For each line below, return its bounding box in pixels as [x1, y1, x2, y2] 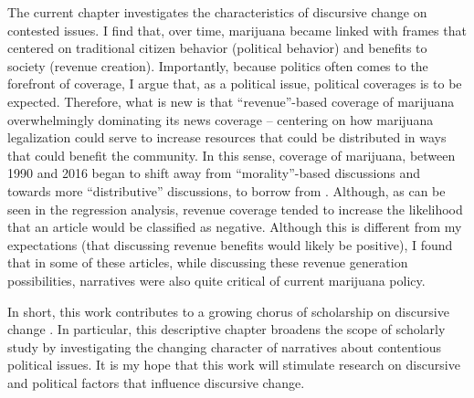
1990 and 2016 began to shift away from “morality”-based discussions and [7, 163, 421, 183]
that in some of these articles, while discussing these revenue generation [7, 253, 408, 272]
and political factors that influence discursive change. [7, 372, 305, 392]
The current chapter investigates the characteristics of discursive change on [7, 3, 427, 21]
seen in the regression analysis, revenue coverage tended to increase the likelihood [7, 199, 463, 218]
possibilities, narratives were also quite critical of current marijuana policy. [7, 270, 426, 289]
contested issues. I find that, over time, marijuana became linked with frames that [7, 20, 467, 39]
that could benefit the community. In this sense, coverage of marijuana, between [7, 145, 456, 164]
